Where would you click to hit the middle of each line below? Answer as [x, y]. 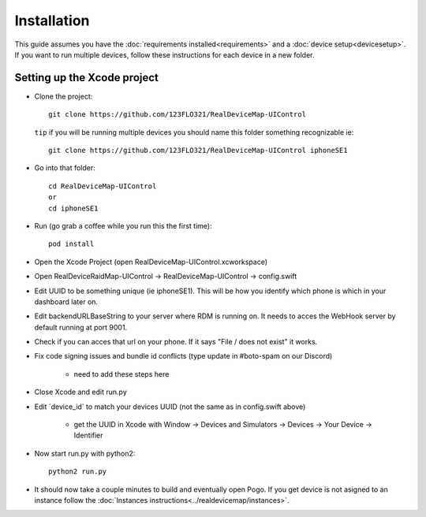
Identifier [88, 435]
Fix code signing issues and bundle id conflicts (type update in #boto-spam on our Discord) [183, 356]
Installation [52, 20]
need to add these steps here [121, 374]
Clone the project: [64, 96]
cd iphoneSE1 [73, 208]
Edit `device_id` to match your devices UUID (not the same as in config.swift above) [170, 407]
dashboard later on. [66, 301]
